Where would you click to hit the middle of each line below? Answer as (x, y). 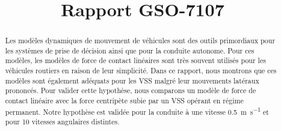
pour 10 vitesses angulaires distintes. (62, 122)
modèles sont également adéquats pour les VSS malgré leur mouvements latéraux (132, 80)
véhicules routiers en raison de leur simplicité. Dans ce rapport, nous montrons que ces (141, 71)
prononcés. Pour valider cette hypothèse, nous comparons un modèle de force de (131, 90)
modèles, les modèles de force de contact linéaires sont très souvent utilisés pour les (135, 60)
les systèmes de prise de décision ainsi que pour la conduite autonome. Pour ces (130, 50)
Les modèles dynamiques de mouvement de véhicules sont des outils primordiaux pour (140, 41)
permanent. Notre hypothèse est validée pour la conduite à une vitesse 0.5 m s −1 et (137, 111)
